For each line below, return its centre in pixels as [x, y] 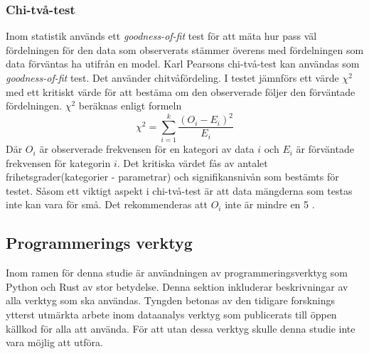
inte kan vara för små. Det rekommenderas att [107, 204]
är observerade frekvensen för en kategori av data [147, 149]
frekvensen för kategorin [58, 162]
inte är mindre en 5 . [270, 204]
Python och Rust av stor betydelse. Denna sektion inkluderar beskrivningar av [177, 286]
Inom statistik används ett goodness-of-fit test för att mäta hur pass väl [161, 36]
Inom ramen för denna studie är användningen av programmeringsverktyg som [177, 273]
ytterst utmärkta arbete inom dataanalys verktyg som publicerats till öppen [171, 315]
